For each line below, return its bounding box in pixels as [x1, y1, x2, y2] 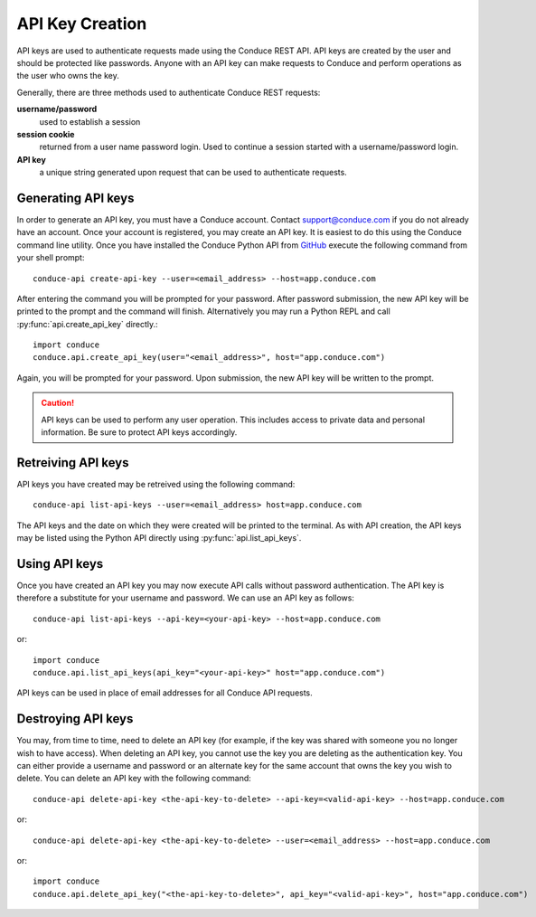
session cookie [16, 128, 75, 139]
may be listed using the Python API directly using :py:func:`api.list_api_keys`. [16, 533, 302, 544]
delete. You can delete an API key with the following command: [16, 773, 252, 784]
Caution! [41, 398, 75, 409]
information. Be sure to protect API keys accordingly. [41, 427, 238, 438]
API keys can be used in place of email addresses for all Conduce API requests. [16, 687, 314, 698]
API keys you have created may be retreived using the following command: [16, 478, 296, 489]
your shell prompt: [16, 252, 85, 263]
